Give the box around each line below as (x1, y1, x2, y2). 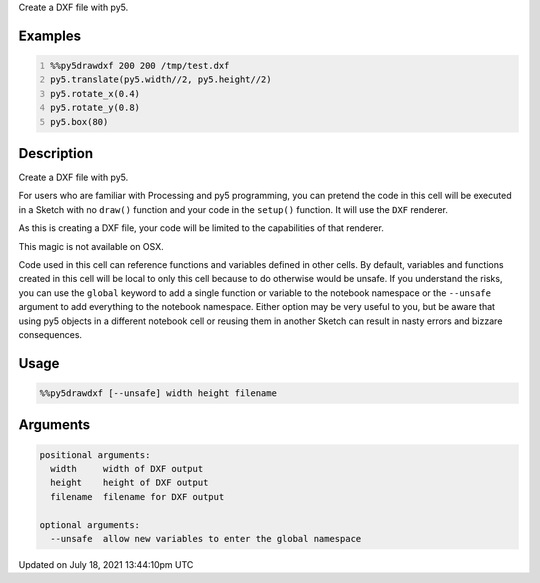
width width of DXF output (50, 463, 204, 474)
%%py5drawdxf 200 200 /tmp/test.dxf (50, 60, 230, 71)
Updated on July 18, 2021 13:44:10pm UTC (18, 558, 194, 570)
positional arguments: (39, 449, 151, 460)
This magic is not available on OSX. (18, 240, 164, 252)
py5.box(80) (50, 116, 109, 127)
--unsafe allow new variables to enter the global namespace (50, 533, 362, 544)
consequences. (18, 328, 83, 340)
